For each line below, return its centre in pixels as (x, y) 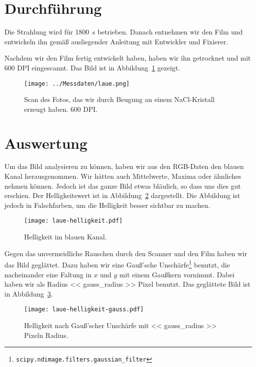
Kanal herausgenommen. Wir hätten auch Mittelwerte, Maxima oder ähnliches (123, 176)
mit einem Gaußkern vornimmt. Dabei (177, 274)
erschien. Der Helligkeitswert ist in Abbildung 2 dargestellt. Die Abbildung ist (122, 195)
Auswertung (46, 143)
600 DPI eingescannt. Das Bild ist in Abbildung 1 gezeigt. (92, 67)
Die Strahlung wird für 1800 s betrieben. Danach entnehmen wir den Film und (124, 32)
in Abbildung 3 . (29, 293)
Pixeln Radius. (46, 335)
